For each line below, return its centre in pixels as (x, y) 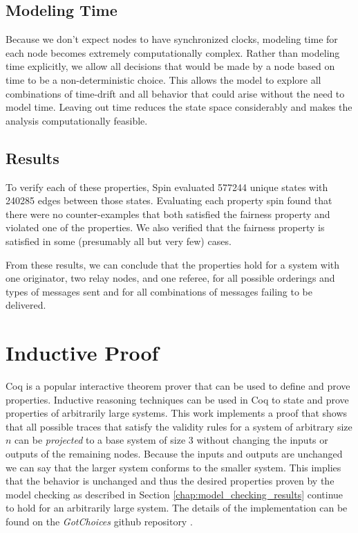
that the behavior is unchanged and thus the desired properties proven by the (170, 481)
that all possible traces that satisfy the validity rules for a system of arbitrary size (179, 426)
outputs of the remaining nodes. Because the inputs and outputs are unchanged (174, 453)
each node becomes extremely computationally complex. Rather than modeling (173, 52)
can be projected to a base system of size (100, 440)
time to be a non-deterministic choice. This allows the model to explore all (163, 79)
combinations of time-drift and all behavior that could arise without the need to (175, 93)
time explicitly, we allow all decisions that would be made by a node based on (170, 66)
